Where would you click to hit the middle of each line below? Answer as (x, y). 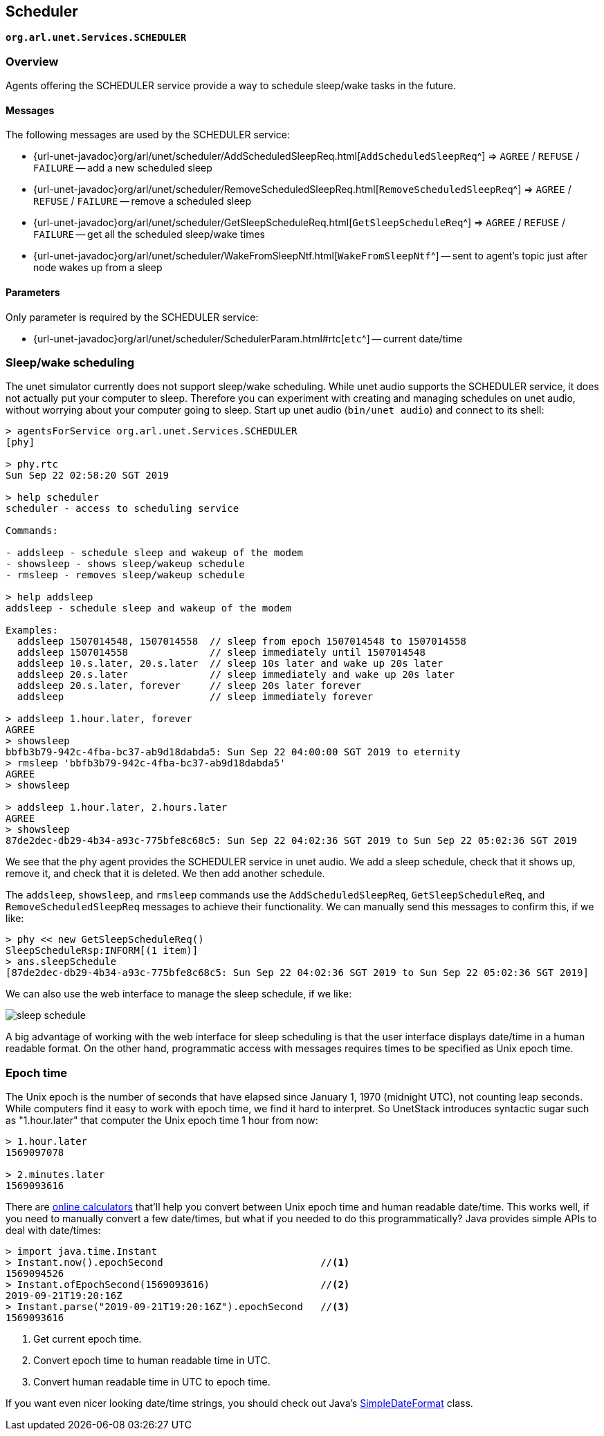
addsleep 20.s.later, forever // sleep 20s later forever (189, 686)
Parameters (33, 292)
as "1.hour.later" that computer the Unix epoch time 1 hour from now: (162, 1121)
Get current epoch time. (88, 1339)
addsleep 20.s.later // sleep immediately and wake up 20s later (236, 675)
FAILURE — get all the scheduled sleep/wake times (149, 234)
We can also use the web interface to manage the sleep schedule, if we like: (179, 994)
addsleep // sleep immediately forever (195, 697)
